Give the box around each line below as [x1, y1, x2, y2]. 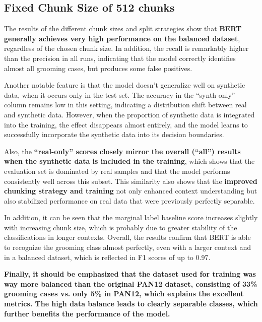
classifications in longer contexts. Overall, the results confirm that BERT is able [4, 232, 251, 242]
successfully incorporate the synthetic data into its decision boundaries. [4, 129, 224, 140]
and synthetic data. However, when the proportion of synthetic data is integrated [4, 109, 255, 119]
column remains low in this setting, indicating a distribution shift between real [4, 99, 247, 110]
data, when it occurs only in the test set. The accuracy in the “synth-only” [4, 89, 235, 100]
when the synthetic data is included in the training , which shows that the [4, 156, 255, 166]
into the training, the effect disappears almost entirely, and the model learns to [4, 119, 248, 130]
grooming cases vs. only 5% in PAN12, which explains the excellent [4, 288, 244, 299]
